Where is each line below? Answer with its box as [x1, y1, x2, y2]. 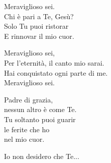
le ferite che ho [4, 124, 50, 134]
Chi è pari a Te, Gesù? [4, 11, 74, 21]
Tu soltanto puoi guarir [4, 114, 76, 124]
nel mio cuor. [4, 134, 45, 144]
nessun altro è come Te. [4, 104, 77, 115]
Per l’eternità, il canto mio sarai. [4, 57, 104, 68]
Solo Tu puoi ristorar [4, 21, 69, 31]
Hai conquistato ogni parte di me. [4, 67, 108, 78]
